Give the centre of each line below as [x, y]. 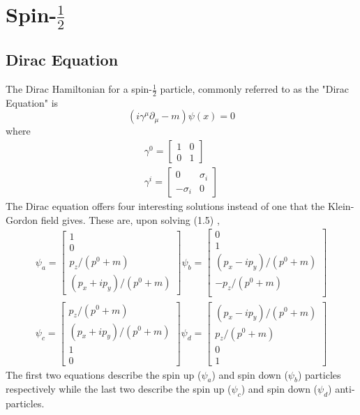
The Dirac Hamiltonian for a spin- [79, 89]
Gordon [22, 219]
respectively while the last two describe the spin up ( [119, 389]
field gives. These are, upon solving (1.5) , [130, 219]
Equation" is [32, 102]
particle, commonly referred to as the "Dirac [255, 89]
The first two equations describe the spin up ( [104, 374]
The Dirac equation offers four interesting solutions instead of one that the [165, 206]
